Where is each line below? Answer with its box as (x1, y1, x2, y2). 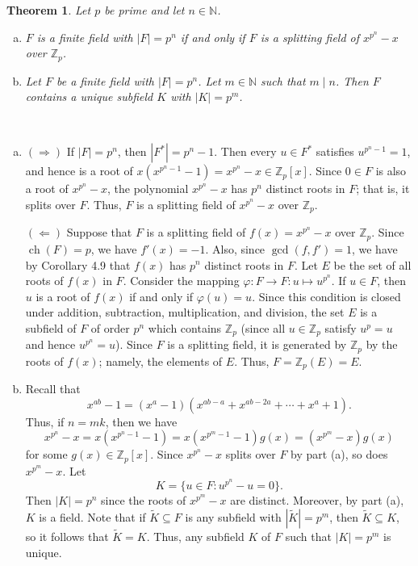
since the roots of (101, 492, 186, 509)
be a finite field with (56, 72, 154, 89)
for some (25, 446, 68, 463)
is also (375, 162, 407, 179)
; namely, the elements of (98, 352, 223, 369)
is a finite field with (36, 28, 133, 45)
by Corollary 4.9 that (25, 256, 131, 273)
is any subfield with (185, 508, 282, 525)
